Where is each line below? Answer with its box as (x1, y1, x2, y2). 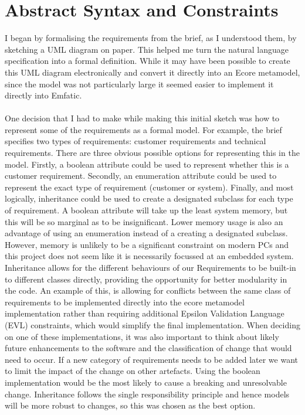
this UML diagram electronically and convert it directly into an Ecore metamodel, (5, 66, 300, 78)
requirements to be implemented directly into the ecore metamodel (5, 295, 245, 308)
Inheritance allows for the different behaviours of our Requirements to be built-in (5, 261, 296, 273)
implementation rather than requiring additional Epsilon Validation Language (5, 307, 284, 319)
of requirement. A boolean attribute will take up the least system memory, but (5, 204, 288, 216)
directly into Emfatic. (5, 89, 82, 101)
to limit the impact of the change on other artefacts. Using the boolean (5, 365, 260, 377)
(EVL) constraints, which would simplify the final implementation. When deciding (5, 318, 300, 331)
